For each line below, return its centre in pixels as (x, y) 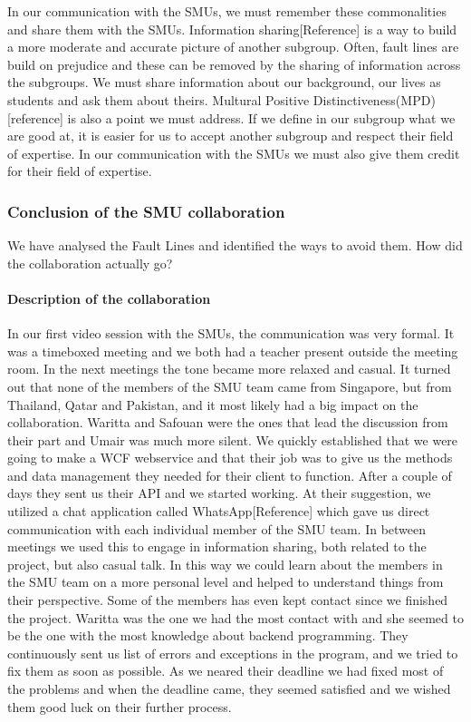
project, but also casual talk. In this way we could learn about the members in (225, 564)
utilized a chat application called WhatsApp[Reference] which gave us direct (219, 511)
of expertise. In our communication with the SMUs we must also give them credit (234, 153)
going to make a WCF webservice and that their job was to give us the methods (230, 458)
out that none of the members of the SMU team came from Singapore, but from (230, 386)
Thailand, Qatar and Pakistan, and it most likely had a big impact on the (213, 404)
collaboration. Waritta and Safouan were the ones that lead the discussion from (228, 422)
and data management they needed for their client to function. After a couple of (230, 475)
